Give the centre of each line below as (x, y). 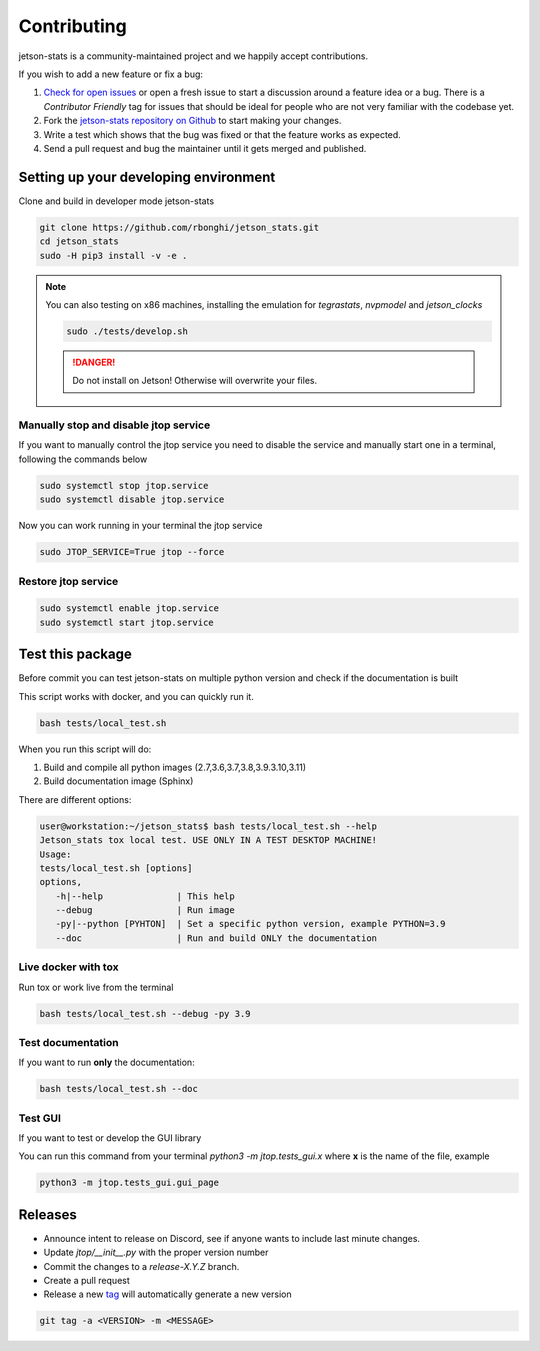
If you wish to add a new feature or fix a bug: (111, 74)
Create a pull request (86, 1281)
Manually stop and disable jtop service (114, 425)
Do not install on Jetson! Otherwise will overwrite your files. (195, 381)
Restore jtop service (68, 581)
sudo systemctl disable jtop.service (132, 499)
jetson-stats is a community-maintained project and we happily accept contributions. (193, 56)
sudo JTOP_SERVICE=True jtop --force (132, 552)
